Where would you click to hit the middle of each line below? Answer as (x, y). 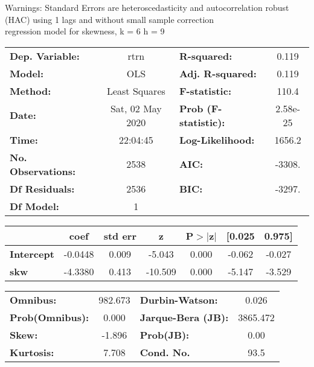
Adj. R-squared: (218, 73)
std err (120, 235)
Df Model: (34, 206)
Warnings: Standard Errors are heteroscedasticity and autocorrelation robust (147, 7)
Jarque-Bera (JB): (184, 317)
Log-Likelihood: (217, 139)
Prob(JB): (165, 334)
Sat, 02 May (136, 108)
